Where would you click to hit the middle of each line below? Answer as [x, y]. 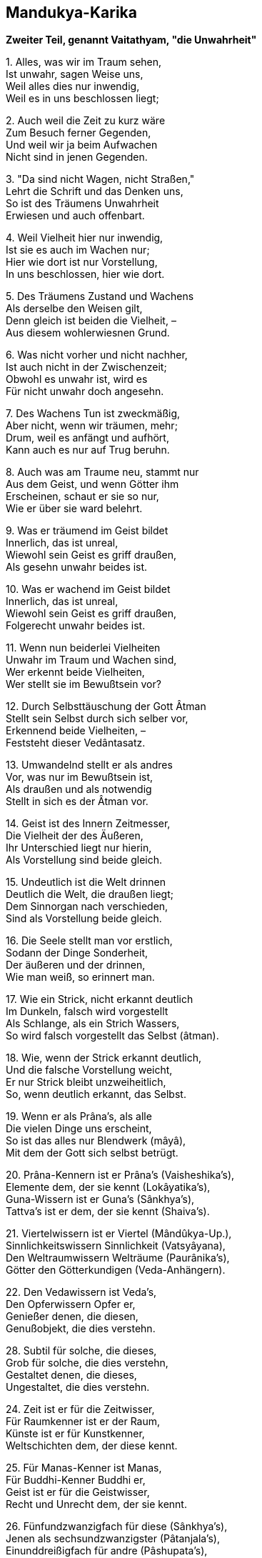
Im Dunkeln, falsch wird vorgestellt [87, 1012]
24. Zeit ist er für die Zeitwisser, [80, 1409]
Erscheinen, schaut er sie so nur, [82, 496]
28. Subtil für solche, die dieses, [81, 1351]
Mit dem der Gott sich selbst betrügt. [92, 1153]
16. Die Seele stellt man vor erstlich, [89, 941]
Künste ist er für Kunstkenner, [75, 1434]
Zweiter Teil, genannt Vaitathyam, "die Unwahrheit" [131, 40]
